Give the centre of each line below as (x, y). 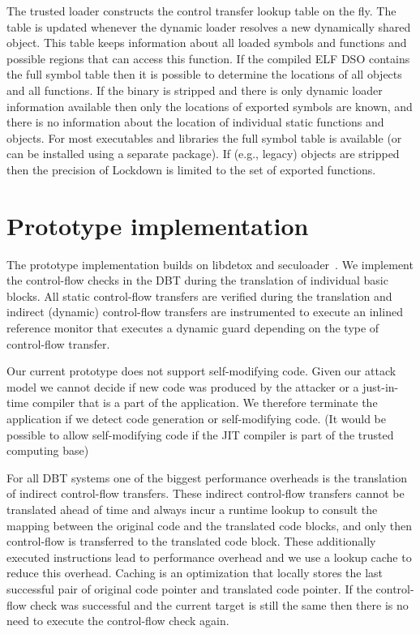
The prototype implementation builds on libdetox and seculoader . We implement (210, 264)
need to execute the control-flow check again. (118, 621)
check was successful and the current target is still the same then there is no (219, 604)
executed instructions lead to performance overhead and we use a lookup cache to (209, 557)
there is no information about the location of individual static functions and (195, 122)
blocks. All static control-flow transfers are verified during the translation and (199, 296)
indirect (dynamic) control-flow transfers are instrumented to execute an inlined (205, 312)
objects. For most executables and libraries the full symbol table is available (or (204, 137)
